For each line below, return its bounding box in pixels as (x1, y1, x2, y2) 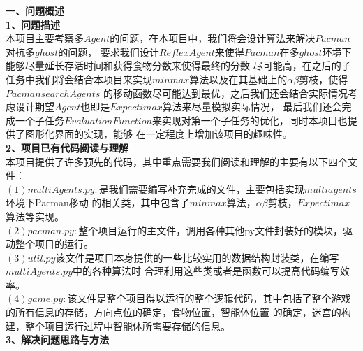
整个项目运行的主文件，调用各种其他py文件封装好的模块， (78, 222, 343, 237)
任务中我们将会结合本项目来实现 (6, 71, 152, 86)
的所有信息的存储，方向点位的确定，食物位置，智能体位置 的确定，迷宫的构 (6, 305, 351, 320)
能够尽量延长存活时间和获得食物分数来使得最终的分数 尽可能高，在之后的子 (6, 58, 351, 73)
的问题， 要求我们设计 (58, 44, 159, 59)
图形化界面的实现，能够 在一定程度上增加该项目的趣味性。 (24, 127, 292, 141)
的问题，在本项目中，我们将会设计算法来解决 (110, 31, 316, 45)
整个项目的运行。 (15, 236, 94, 251)
